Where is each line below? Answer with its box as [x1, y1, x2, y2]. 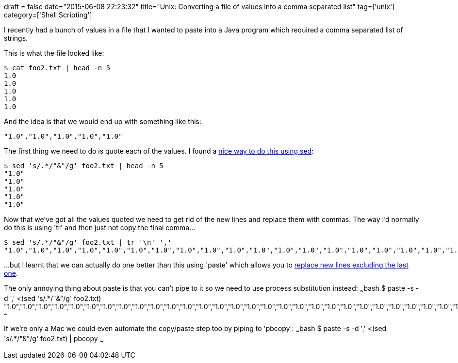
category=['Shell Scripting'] [4, 11, 92, 19]
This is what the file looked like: [4, 49, 104, 57]
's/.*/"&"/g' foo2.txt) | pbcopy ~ [4, 334, 104, 345]
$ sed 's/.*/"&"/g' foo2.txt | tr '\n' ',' [4, 238, 172, 246]
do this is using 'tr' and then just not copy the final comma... [4, 223, 196, 232]
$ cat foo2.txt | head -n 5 [4, 64, 111, 72]
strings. [4, 34, 28, 42]
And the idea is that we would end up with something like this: [4, 117, 202, 126]
